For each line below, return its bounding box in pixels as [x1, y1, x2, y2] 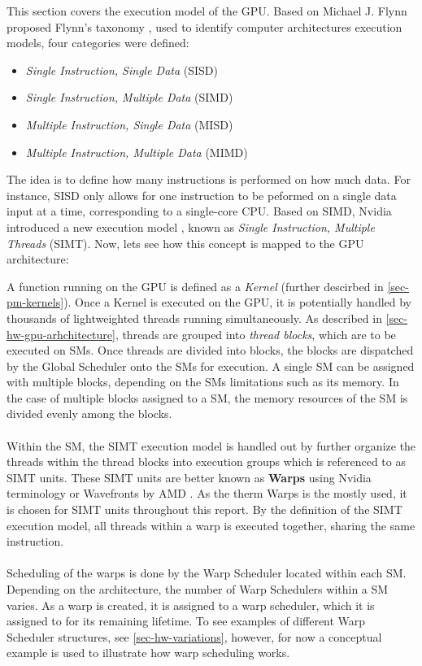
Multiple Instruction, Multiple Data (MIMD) [25, 143, 248, 160]
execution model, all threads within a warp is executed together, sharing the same [7, 516, 415, 533]
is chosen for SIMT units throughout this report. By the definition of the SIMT [7, 501, 402, 518]
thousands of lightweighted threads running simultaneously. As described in [7, 309, 382, 326]
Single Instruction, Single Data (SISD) [25, 61, 219, 78]
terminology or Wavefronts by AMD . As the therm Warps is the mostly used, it [7, 485, 407, 502]
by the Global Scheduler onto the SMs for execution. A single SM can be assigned [7, 357, 415, 374]
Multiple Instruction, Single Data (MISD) [25, 115, 233, 133]
